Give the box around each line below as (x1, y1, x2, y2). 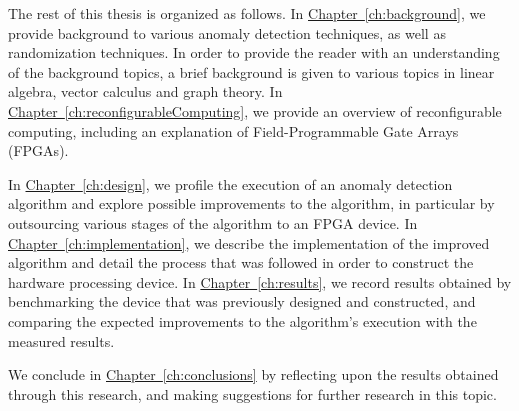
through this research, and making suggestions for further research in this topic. (8, 383, 497, 404)
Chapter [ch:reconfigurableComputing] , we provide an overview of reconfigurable (8, 100, 502, 121)
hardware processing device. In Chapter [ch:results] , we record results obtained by (8, 271, 512, 292)
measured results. (8, 330, 115, 351)
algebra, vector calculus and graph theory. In (8, 81, 283, 102)
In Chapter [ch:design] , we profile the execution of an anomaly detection (8, 173, 453, 194)
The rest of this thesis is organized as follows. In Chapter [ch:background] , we (8, 3, 486, 23)
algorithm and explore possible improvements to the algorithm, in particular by (8, 193, 495, 214)
